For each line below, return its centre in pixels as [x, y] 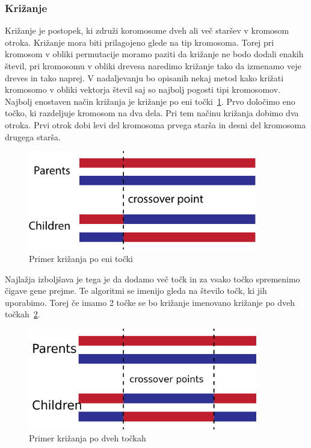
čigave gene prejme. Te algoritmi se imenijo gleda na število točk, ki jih [136, 291]
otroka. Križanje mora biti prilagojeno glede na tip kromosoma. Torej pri [140, 42]
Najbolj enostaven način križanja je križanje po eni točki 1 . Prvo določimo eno [150, 101]
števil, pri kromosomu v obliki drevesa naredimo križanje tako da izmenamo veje [153, 66]
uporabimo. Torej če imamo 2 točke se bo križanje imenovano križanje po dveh [150, 302]
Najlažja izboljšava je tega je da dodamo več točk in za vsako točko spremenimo [152, 278]
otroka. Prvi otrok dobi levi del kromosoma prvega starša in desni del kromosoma [155, 124]
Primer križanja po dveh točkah [88, 437]
